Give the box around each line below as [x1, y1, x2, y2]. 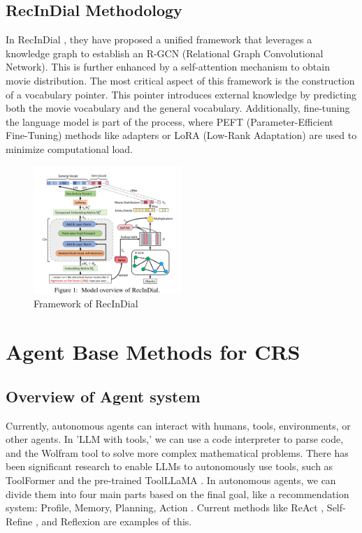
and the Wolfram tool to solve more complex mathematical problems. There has [6, 445, 349, 460]
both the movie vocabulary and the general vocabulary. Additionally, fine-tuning [6, 101, 350, 115]
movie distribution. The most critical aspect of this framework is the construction [6, 73, 355, 87]
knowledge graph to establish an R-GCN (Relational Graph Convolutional [6, 45, 324, 60]
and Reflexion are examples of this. [41, 513, 192, 528]
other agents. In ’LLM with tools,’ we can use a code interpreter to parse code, [6, 432, 344, 446]
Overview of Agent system [6, 385, 201, 407]
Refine [6, 513, 33, 528]
